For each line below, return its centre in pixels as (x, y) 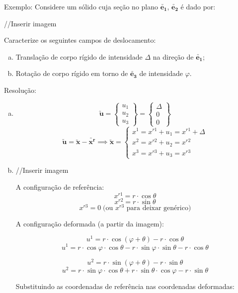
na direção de (173, 56)
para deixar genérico (157, 208)
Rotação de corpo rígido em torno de (72, 73)
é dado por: (198, 6)
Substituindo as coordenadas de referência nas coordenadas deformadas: (125, 286)
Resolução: (20, 90)
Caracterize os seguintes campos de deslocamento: (80, 40)
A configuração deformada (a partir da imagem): (90, 223)
